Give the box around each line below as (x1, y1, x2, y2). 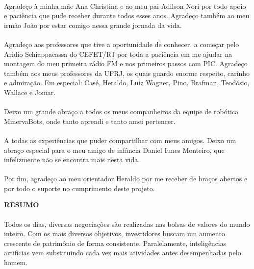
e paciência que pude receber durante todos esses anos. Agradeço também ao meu (4, 10, 250, 21)
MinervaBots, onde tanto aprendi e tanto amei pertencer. (4, 116, 176, 126)
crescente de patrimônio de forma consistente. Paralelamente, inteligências (4, 238, 227, 248)
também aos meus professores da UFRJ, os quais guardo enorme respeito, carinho (4, 68, 250, 78)
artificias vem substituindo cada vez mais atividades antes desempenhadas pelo (4, 247, 241, 258)
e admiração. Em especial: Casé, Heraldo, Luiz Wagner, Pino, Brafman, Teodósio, (4, 77, 250, 88)
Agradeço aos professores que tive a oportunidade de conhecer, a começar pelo (4, 39, 239, 49)
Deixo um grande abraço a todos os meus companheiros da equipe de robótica (4, 106, 239, 117)
